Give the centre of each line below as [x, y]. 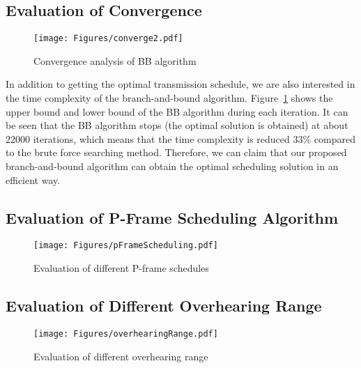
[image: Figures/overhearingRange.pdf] [126, 333]
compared [335, 138]
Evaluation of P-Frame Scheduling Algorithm [172, 217]
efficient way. [33, 179]
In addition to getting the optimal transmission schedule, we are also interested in [180, 84]
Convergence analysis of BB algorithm [115, 60]
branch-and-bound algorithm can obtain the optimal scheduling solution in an [172, 166]
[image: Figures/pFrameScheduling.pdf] [126, 246]
